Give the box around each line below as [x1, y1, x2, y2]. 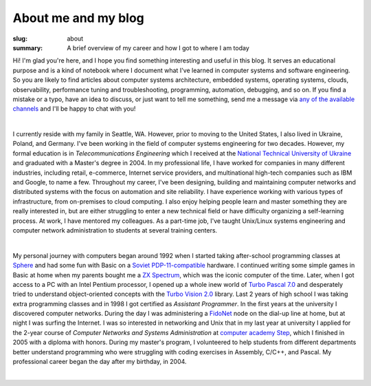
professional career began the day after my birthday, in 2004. [12, 358, 187, 366]
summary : [12, 43, 43, 52]
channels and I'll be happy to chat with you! [12, 105, 136, 113]
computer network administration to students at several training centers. [12, 226, 218, 234]
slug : [12, 34, 27, 43]
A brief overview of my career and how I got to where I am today [67, 43, 250, 52]
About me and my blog [12, 10, 144, 25]
